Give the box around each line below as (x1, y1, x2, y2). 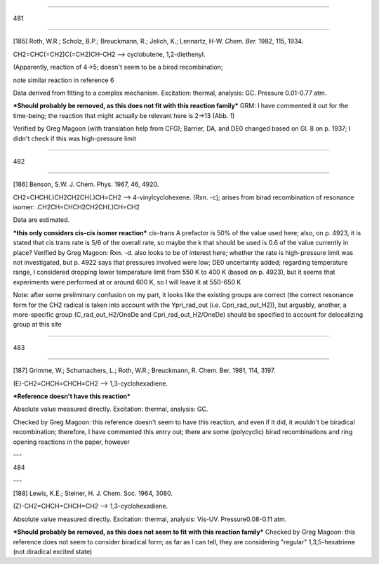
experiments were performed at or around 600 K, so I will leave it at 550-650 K (13, 277, 241, 286)
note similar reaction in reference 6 (13, 76, 114, 84)
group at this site (13, 320, 62, 329)
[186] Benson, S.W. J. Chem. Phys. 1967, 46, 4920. (13, 180, 159, 189)
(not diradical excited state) (13, 548, 93, 556)
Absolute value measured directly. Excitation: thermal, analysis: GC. (13, 405, 208, 414)
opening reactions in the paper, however (13, 438, 130, 446)
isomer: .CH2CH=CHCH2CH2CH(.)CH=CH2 (13, 203, 140, 211)
